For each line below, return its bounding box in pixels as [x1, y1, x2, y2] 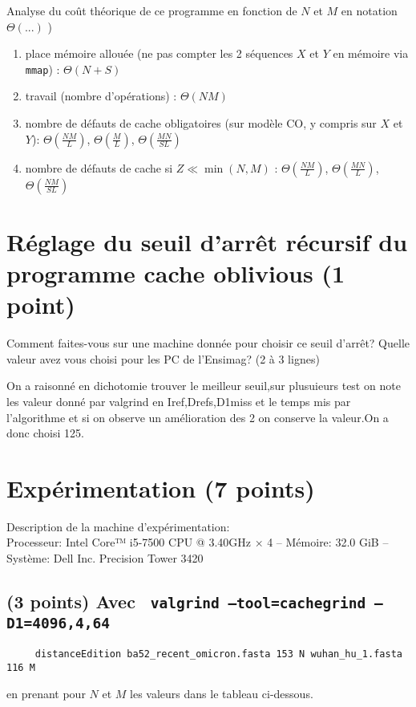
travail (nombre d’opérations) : [25, 87, 177, 104]
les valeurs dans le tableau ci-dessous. [130, 685, 313, 701]
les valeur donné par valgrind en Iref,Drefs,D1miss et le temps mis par [6, 392, 351, 409]
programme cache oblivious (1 [6, 257, 345, 289]
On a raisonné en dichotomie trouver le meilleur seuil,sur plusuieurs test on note [6, 377, 401, 394]
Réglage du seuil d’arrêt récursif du [6, 225, 408, 258]
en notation [341, 2, 398, 18]
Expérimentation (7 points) [6, 471, 315, 504]
